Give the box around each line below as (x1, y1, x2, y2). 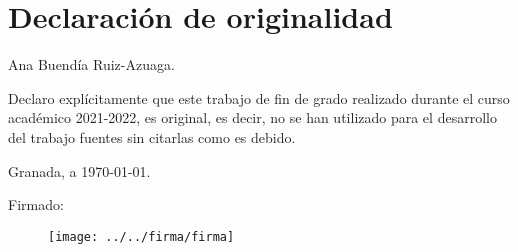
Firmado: (8, 194, 64, 215)
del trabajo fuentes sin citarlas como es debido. (8, 126, 296, 147)
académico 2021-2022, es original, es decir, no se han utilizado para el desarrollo (8, 107, 497, 128)
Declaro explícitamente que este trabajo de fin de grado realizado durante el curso (8, 87, 510, 108)
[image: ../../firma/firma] (48, 229, 235, 244)
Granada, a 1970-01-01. (8, 160, 151, 181)
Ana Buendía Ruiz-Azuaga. (8, 54, 175, 75)
